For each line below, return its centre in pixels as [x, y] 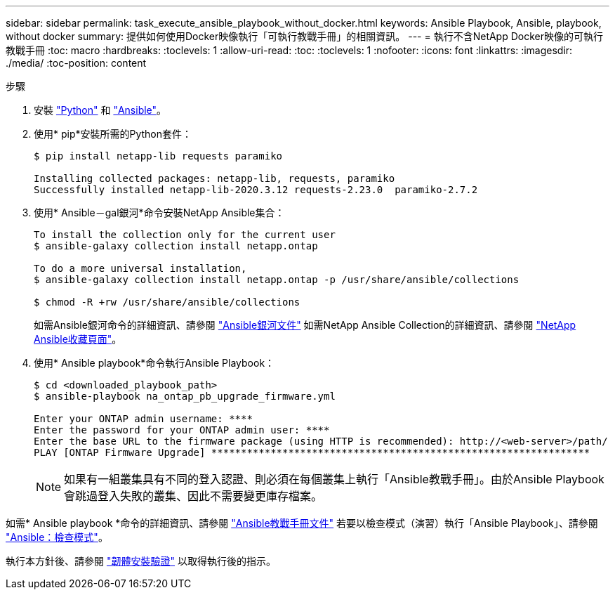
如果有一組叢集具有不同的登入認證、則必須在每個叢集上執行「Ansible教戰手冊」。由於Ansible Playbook [334, 479]
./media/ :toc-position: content [76, 63]
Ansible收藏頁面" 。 [78, 339]
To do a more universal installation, [140, 268]
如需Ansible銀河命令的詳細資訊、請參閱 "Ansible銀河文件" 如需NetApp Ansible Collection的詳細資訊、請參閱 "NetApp [305, 325]
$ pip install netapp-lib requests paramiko [158, 156]
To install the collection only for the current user [185, 235]
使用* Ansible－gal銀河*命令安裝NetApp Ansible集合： [159, 212]
